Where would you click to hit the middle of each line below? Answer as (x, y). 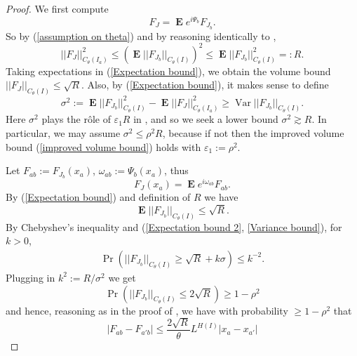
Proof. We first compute (57, 8)
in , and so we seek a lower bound (206, 119)
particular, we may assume (63, 133)
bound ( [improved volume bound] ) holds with (103, 146)
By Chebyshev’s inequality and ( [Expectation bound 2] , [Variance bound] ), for (174, 226)
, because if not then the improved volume (253, 133)
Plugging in (31, 277)
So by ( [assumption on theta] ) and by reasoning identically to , (141, 35)
